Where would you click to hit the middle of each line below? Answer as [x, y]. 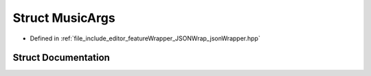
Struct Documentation [61, 58]
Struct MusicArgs [64, 18]
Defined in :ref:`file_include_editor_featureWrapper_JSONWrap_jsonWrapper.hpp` [145, 38]
